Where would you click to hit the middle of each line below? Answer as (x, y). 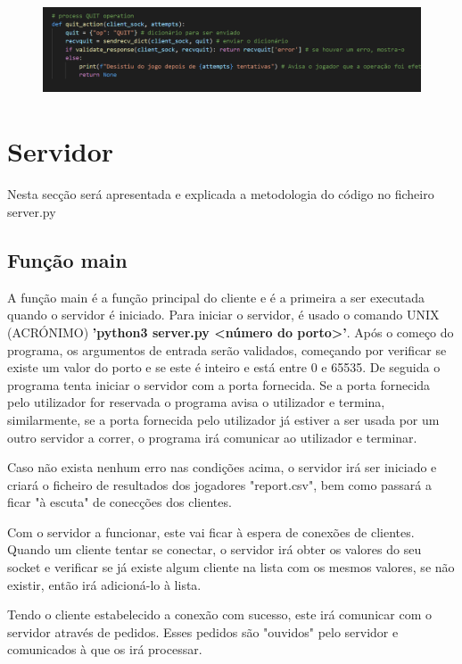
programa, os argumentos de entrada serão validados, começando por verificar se (227, 349)
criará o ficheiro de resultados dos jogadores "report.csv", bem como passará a (220, 484)
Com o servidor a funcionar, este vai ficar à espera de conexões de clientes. (211, 531)
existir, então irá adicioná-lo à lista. (104, 584)
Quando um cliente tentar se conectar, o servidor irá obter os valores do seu (214, 549)
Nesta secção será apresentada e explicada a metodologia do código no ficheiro (221, 194)
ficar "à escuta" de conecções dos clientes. (120, 502)
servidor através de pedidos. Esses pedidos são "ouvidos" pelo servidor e (203, 631)
